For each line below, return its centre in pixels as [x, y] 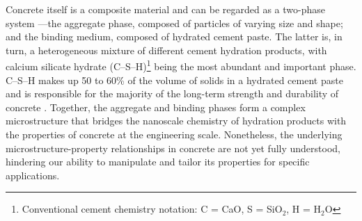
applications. [33, 175]
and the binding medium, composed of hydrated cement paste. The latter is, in [174, 36]
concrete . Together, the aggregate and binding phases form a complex [156, 107]
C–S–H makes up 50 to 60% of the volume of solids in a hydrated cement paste [174, 80]
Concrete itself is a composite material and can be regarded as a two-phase [165, 9]
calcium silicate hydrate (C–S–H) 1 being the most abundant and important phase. [181, 65]
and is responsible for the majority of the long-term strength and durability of [172, 93]
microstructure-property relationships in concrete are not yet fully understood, [173, 148]
